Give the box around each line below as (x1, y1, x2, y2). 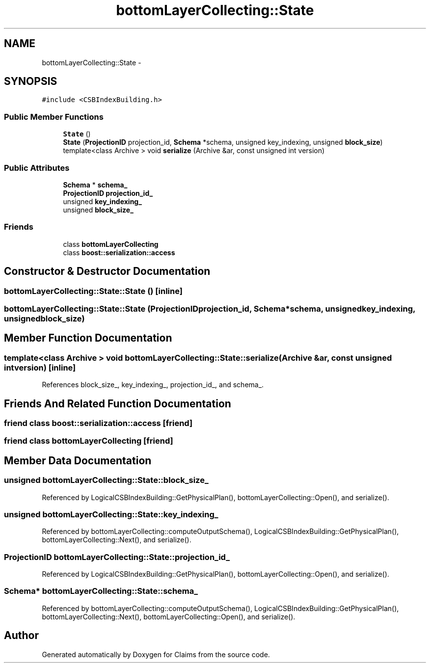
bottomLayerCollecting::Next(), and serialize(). (42, 535, 191, 544)
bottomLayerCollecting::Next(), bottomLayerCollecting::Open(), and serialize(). (42, 612, 296, 621)
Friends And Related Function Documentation (4, 397, 231, 410)
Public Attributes (4, 162, 70, 173)
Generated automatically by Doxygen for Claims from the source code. (42, 650, 270, 659)
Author (4, 629, 39, 642)
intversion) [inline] (4, 362, 76, 373)
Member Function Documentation (4, 332, 172, 345)
